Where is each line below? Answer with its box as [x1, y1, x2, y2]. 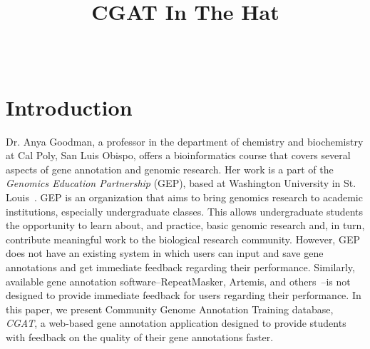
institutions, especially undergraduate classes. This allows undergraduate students [6, 203, 364, 218]
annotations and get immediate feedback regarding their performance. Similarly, [6, 260, 355, 274]
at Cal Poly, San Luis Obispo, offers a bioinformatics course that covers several [6, 148, 351, 163]
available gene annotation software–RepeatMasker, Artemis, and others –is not [6, 273, 351, 288]
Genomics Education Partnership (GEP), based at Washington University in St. [6, 176, 356, 191]
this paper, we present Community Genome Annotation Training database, [6, 301, 334, 316]
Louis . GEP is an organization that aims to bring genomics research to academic [6, 190, 363, 205]
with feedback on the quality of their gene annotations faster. [6, 329, 274, 344]
